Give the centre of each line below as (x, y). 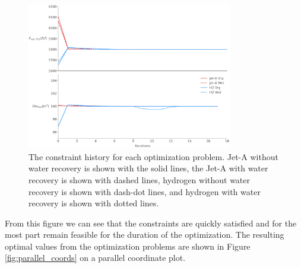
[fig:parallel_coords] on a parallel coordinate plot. (95, 258)
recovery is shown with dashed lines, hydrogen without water (140, 179)
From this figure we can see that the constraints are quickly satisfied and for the (151, 223)
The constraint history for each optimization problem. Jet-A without (153, 156)
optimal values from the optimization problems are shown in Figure (128, 246)
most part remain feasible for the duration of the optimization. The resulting (145, 234)
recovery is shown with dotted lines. (94, 203)
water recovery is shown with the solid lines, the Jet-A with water (148, 168)
